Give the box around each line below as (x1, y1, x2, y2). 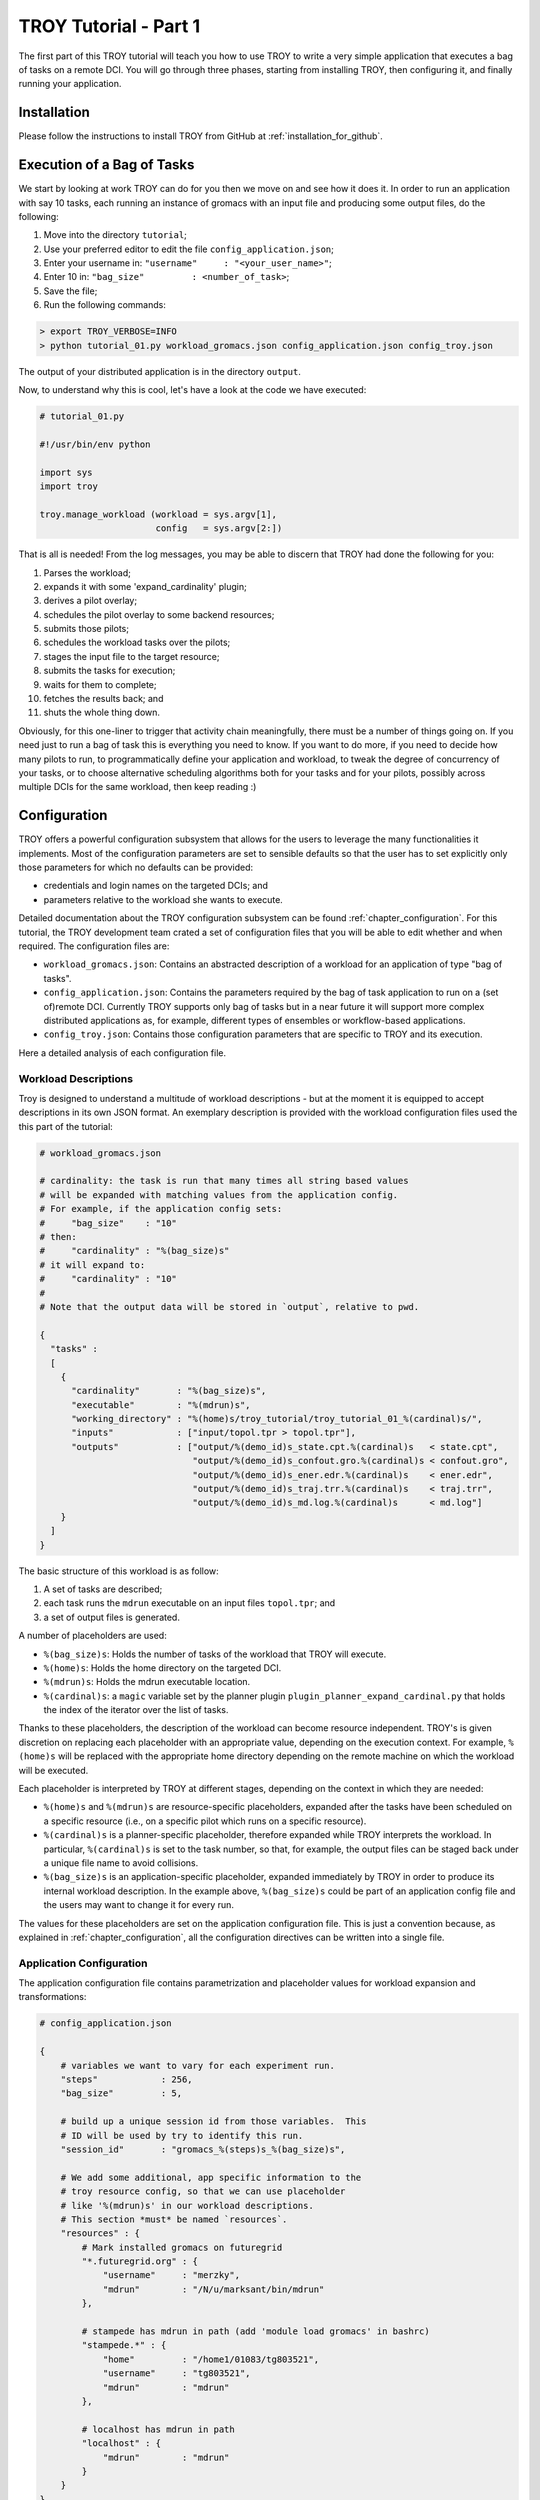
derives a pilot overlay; (43, 595, 138, 607)
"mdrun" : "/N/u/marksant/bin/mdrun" (102, 2283, 325, 2295)
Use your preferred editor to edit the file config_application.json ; (43, 243, 335, 255)
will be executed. (18, 1764, 89, 1776)
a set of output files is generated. (43, 1611, 180, 1623)
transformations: (18, 1991, 87, 2003)
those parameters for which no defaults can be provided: (18, 861, 254, 874)
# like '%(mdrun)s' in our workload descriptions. (60, 2200, 314, 2211)
